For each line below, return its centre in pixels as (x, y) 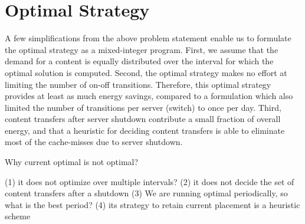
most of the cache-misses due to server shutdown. (94, 142)
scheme (18, 216)
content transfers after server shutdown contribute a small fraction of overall (143, 119)
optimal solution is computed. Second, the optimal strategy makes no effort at (146, 72)
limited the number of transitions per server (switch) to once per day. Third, (143, 107)
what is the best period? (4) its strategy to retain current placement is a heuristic (152, 204)
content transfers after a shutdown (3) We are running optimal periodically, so (146, 193)
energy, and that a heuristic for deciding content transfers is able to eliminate (145, 130)
